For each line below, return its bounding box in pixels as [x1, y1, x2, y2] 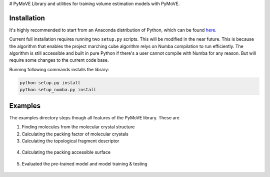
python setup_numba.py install [19, 87, 97, 93]
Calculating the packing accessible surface [21, 149, 111, 155]
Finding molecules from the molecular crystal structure [21, 124, 135, 130]
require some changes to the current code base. [9, 57, 109, 63]
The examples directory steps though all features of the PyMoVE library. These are [9, 114, 179, 120]
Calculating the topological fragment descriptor [21, 138, 119, 144]
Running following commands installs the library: [9, 66, 109, 72]
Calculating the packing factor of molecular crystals [21, 131, 128, 137]
